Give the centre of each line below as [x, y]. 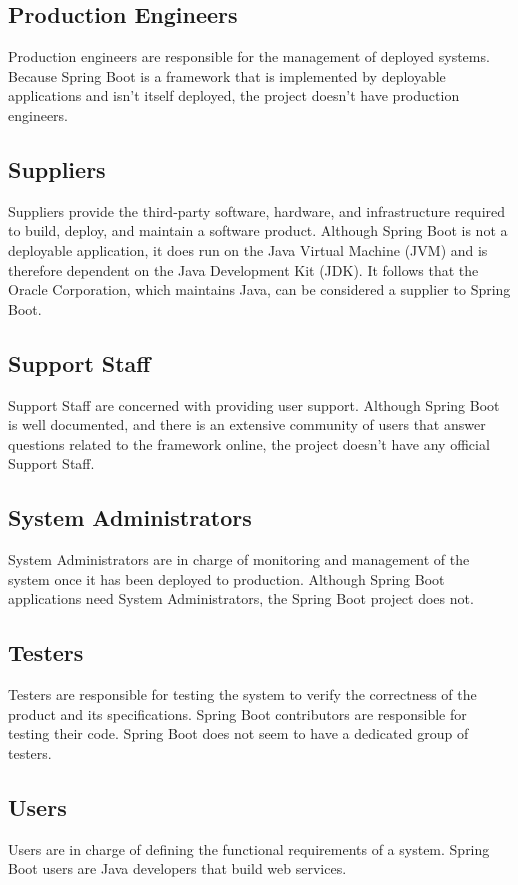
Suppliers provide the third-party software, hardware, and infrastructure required [257, 210]
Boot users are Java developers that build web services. [177, 868]
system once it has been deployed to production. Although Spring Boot [226, 578]
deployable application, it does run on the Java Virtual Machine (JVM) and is [248, 249]
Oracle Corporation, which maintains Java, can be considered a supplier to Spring [259, 289]
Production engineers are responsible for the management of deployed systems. [249, 56]
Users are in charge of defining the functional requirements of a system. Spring [249, 848]
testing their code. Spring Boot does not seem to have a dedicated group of [238, 733]
